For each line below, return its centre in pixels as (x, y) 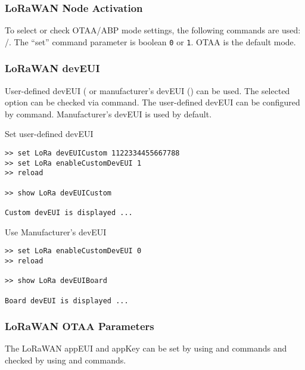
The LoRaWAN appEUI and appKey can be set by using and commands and (146, 348)
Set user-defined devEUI (49, 134)
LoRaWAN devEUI (52, 68)
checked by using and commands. (66, 360)
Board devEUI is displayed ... (67, 301)
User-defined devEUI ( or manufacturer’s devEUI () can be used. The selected (147, 90)
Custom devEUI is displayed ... (69, 213)
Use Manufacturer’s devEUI (56, 231)
